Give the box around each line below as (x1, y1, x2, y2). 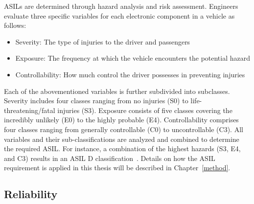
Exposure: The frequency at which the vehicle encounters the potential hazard (15, 53, 251, 63)
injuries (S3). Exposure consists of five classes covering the (57, 105, 232, 115)
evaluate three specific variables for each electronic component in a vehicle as (4, 10, 235, 21)
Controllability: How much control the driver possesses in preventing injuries (15, 69, 245, 79)
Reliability (4, 186, 58, 202)
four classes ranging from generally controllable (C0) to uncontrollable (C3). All (4, 124, 243, 134)
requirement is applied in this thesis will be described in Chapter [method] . (4, 162, 231, 173)
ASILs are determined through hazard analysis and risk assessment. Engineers (4, 1, 238, 11)
